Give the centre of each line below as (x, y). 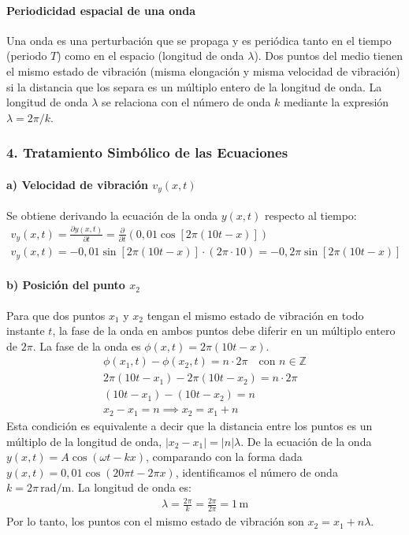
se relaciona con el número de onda (186, 102)
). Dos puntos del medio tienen (328, 56)
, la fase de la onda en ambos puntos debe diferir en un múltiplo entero (224, 331)
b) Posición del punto (66, 285)
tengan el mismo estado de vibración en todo (255, 315)
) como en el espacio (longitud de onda (151, 56)
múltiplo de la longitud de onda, (84, 441)
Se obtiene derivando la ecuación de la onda (112, 215)
